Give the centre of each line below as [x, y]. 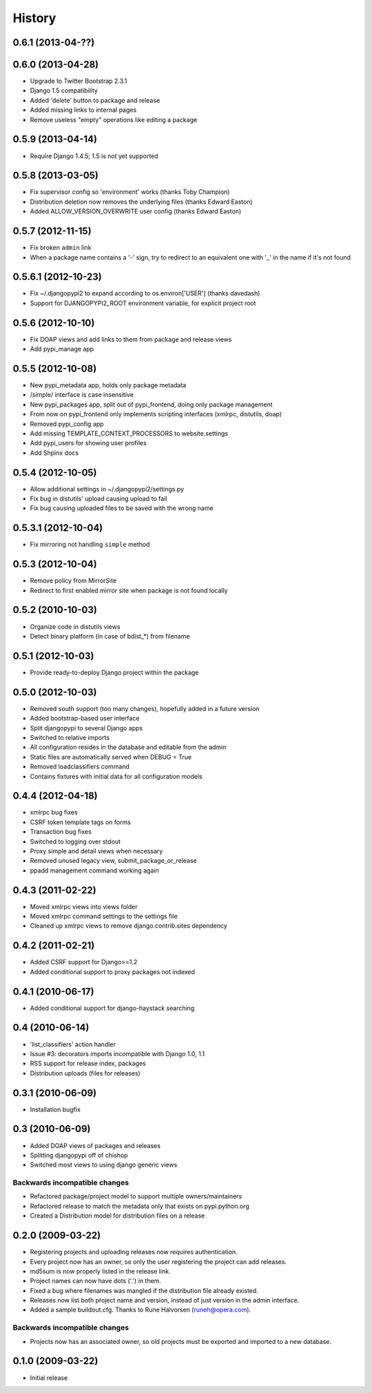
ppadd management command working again [94, 870]
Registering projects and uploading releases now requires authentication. [134, 1252]
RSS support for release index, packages [88, 1064]
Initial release [49, 1378]
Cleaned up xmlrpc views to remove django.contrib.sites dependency [128, 926]
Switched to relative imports [70, 737]
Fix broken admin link [61, 248]
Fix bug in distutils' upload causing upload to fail [99, 499]
